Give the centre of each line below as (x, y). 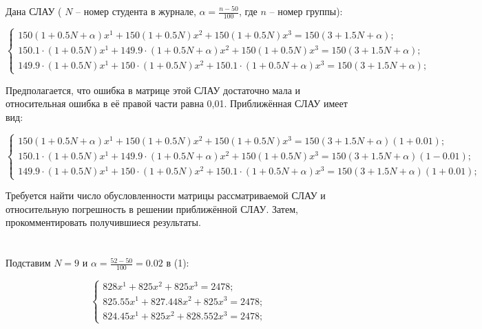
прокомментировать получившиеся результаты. (103, 222)
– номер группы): (306, 11)
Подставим (28, 263)
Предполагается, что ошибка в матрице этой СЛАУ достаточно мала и (153, 90)
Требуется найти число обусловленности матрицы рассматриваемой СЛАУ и (166, 195)
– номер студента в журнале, (136, 11)
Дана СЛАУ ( (34, 11)
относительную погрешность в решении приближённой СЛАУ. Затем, (152, 208)
